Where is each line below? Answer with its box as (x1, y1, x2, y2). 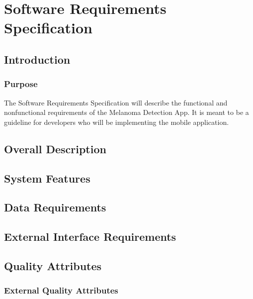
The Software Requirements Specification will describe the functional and (4, 97, 228, 107)
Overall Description (4, 141, 106, 156)
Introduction (4, 51, 71, 67)
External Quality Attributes (4, 284, 118, 297)
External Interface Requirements (4, 229, 176, 244)
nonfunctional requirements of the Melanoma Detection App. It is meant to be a (4, 107, 249, 117)
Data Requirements (4, 199, 106, 215)
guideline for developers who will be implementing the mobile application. (4, 116, 229, 127)
